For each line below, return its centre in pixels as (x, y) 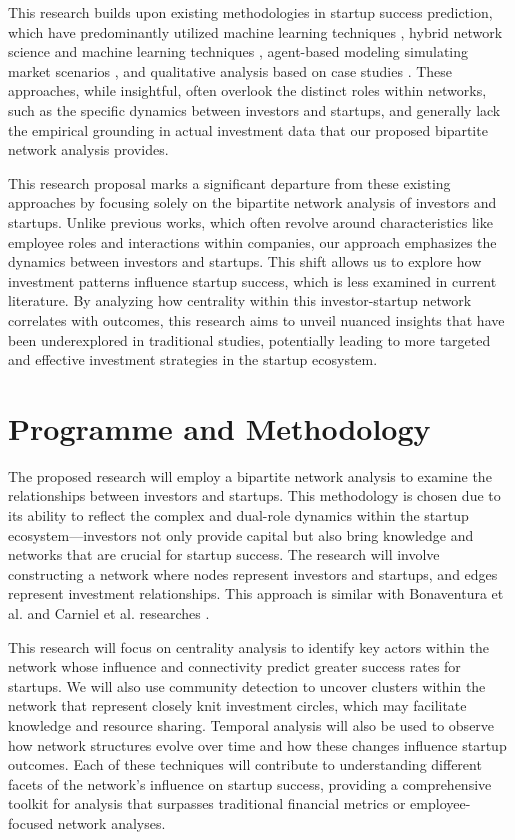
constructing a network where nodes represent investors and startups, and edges (253, 573)
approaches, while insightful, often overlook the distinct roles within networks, (247, 90)
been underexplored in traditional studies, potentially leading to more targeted (249, 339)
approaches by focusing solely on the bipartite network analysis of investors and (252, 202)
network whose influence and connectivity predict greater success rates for (234, 666)
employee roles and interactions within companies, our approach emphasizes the (252, 241)
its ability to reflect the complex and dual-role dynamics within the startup (238, 515)
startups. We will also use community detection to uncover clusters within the (247, 685)
